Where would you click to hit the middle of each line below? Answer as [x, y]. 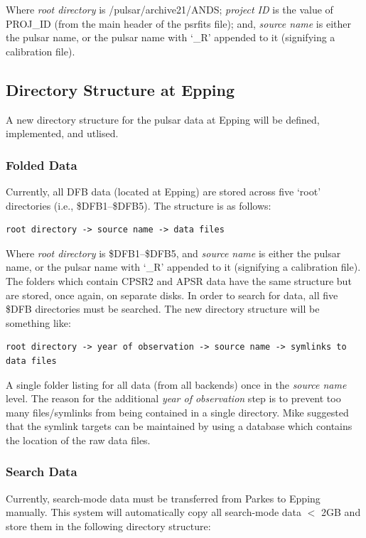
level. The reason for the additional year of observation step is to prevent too [173, 398]
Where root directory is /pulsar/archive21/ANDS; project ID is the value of [169, 9]
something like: [38, 322]
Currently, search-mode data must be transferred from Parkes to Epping [163, 498]
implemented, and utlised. [62, 133]
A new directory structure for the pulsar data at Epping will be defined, [163, 119]
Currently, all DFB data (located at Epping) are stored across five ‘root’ [163, 191]
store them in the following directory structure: [108, 526]
